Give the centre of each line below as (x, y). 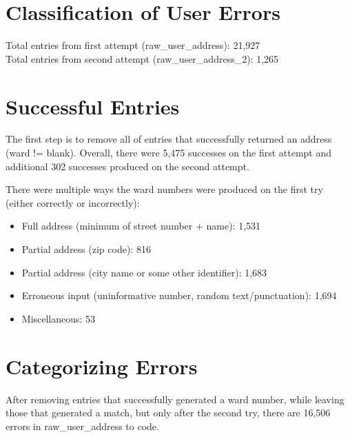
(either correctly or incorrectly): (73, 202)
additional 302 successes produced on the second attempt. (127, 166)
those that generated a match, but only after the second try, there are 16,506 (168, 413)
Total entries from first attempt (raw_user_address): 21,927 (133, 45)
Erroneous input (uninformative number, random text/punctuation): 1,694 (179, 295)
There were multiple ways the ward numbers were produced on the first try (164, 189)
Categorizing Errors (102, 366)
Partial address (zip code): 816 (86, 249)
